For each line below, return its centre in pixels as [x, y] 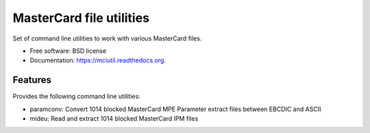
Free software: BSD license [68, 51]
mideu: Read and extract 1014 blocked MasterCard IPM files [114, 119]
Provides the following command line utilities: [76, 97]
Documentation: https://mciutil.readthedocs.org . [98, 60]
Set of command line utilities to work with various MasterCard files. [107, 38]
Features [32, 80]
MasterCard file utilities [81, 18]
